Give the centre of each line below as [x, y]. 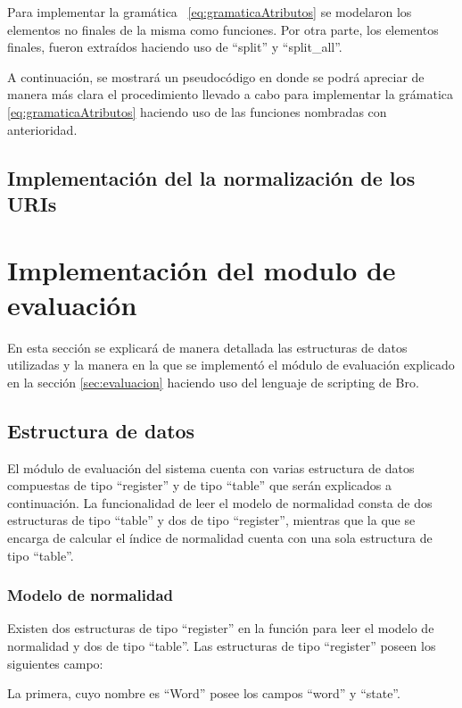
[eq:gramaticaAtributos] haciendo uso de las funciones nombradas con [197, 111]
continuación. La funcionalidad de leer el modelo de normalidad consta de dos [220, 502]
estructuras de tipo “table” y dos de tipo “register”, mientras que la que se [211, 520]
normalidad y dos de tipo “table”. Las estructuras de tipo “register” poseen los [222, 646]
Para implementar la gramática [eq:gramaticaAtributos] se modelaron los [210, 12]
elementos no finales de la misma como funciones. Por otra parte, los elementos [223, 29]
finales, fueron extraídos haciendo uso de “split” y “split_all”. [175, 47]
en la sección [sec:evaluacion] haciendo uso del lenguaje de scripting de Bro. [213, 382]
